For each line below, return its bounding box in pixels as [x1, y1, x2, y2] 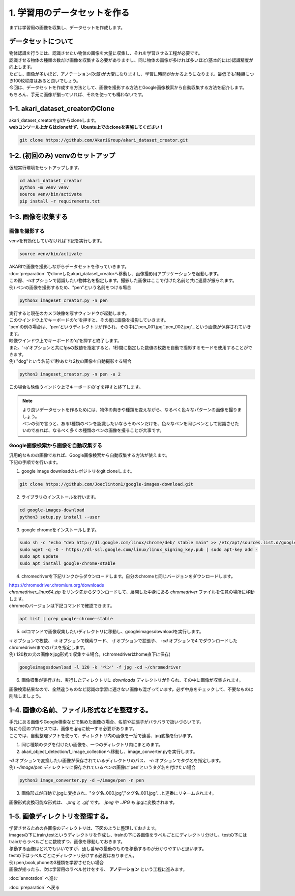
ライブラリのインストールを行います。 [21, 494, 99, 500]
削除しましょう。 [9, 693, 44, 699]
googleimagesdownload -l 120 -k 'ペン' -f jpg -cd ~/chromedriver [19, 665, 181, 670]
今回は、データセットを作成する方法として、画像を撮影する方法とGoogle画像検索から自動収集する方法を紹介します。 [9, 85, 247, 90]
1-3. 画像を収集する [9, 213, 68, 221]
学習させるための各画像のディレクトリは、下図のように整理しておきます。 [9, 825, 159, 831]
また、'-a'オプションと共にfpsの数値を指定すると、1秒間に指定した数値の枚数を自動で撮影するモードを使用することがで [9, 345, 253, 350]
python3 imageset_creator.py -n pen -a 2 [19, 372, 121, 377]
